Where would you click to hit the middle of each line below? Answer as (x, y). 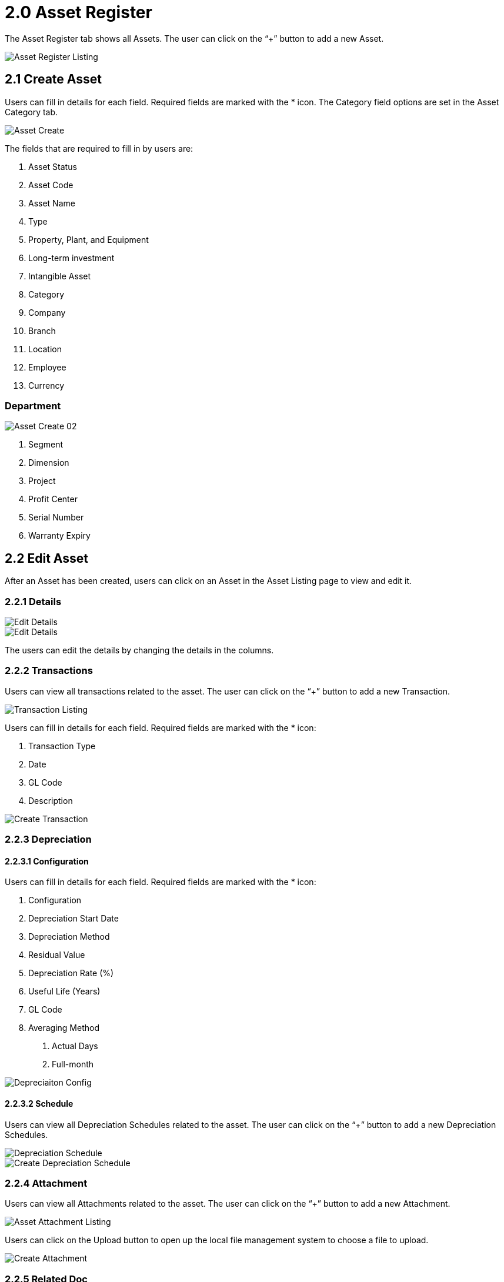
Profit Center (53, 499)
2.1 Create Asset (53, 79)
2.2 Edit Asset (46, 558)
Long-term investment (71, 258)
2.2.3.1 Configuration (47, 861)
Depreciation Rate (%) (71, 973)
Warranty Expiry (59, 536)
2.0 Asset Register (79, 12)
